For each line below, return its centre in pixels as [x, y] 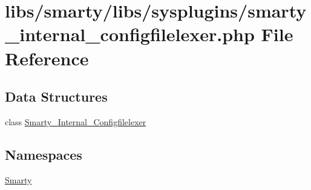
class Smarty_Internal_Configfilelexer [76, 121]
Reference [47, 58]
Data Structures [56, 97]
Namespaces [44, 154]
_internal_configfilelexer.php [130, 34]
